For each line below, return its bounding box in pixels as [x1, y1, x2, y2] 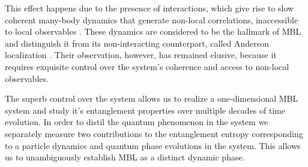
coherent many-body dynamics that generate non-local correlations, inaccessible [5, 13, 298, 26]
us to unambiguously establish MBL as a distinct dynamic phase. [5, 151, 245, 163]
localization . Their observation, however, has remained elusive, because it [5, 48, 277, 61]
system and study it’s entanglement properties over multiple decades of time [5, 104, 286, 116]
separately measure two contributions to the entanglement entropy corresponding [5, 127, 303, 139]
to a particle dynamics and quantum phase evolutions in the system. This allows [5, 139, 301, 151]
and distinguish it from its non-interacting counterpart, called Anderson [5, 37, 270, 49]
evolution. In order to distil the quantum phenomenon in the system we [5, 116, 268, 128]
